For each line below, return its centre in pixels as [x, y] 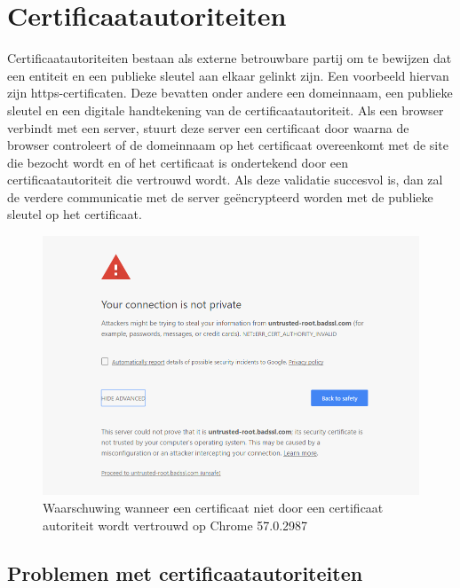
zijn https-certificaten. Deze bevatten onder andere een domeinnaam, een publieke [230, 93]
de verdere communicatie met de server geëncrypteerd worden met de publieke [220, 196]
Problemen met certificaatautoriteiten [185, 572]
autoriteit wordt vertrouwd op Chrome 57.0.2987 [175, 525]
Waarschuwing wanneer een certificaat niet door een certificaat [213, 507]
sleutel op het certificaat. [75, 214]
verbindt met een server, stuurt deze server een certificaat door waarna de [208, 127]
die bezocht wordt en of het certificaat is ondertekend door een [178, 162]
